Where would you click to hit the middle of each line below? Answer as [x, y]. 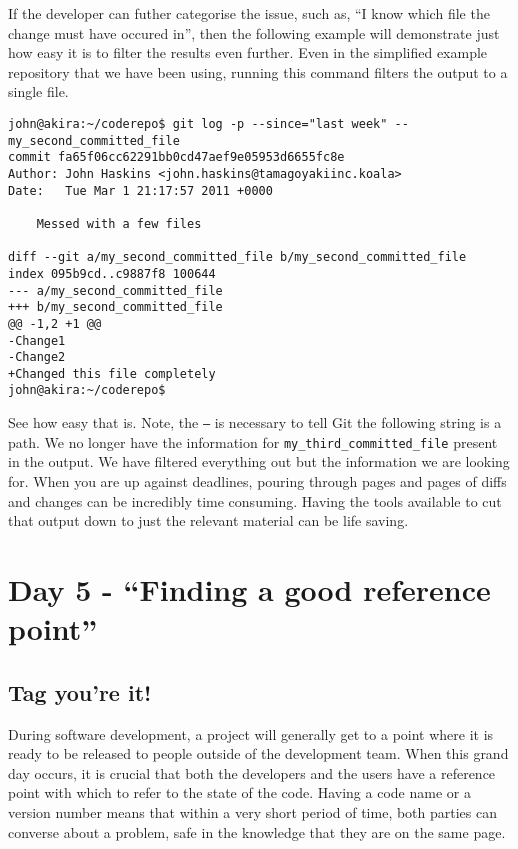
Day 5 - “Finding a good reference [249, 589]
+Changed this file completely [112, 373]
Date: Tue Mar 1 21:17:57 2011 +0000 [140, 190]
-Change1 [37, 340]
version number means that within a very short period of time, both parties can [253, 811]
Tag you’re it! [80, 691]
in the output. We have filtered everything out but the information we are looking [259, 461]
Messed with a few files [119, 223]
